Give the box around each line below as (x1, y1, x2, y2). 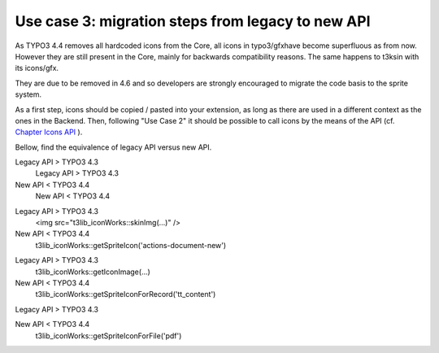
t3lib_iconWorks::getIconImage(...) (35, 267, 150, 277)
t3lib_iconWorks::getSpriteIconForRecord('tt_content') (35, 290, 216, 299)
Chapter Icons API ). (15, 127, 83, 137)
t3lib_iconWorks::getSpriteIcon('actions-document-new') (35, 240, 227, 250)
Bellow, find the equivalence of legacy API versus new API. (15, 142, 212, 152)
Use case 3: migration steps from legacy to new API (15, 12, 371, 30)
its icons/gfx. (15, 63, 59, 73)
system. (15, 89, 42, 99)
